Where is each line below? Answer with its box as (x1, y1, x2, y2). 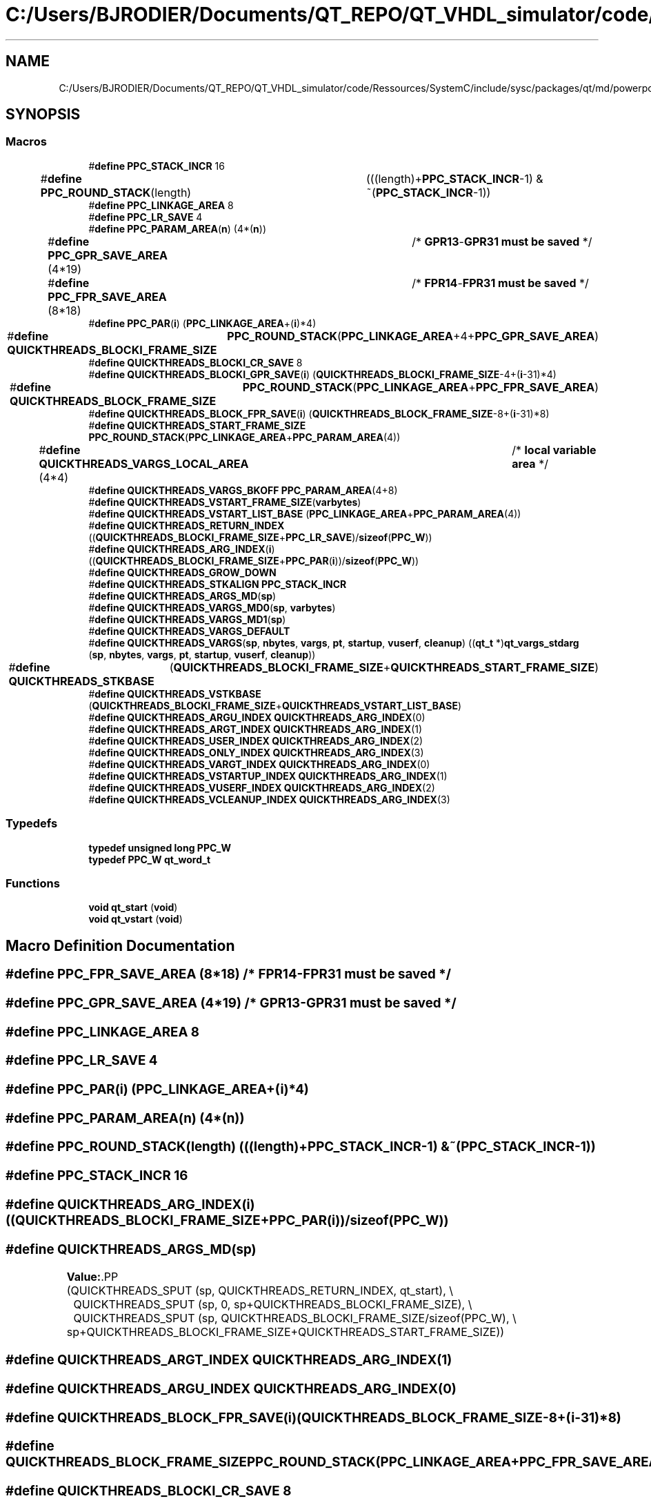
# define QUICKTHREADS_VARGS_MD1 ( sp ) (88, 613, 286, 625)
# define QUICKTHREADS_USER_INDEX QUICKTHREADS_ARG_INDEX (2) (88, 734, 423, 747)
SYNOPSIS (6, 106, 81, 124)
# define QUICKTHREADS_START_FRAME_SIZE (88, 419, 306, 431)
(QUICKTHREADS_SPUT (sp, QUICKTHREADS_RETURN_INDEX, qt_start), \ (66, 1284, 454, 1298)
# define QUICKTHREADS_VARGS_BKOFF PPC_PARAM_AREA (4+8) (88, 484, 398, 496)
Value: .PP (66, 1270, 119, 1284)
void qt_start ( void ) (88, 901, 178, 914)
